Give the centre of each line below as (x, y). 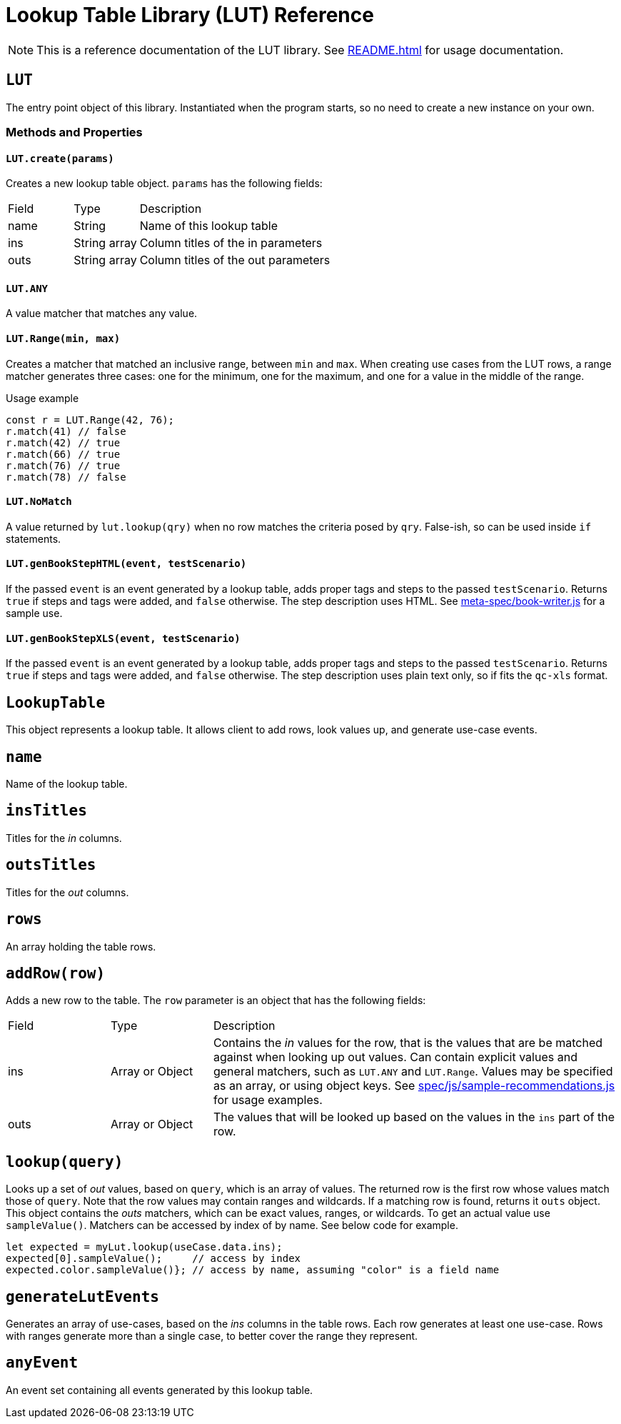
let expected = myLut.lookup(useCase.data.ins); (144, 1247)
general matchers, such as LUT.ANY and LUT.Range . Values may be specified (413, 1072)
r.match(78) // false (66, 477)
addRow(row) (56, 973)
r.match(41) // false (66, 431)
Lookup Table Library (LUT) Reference (190, 15)
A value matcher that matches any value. (102, 314)
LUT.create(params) (60, 158)
